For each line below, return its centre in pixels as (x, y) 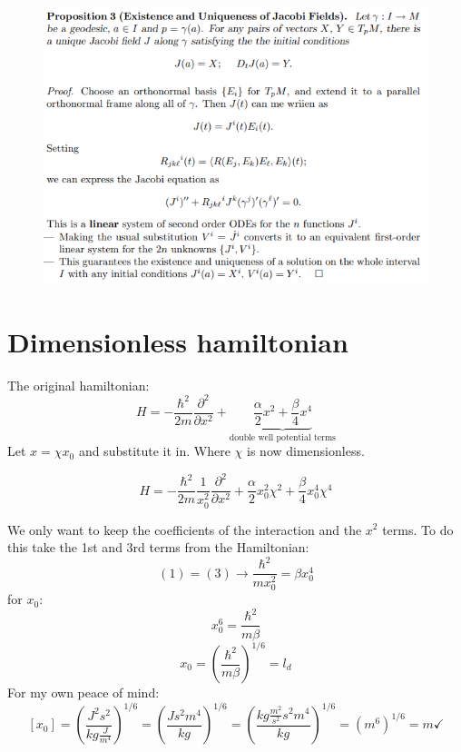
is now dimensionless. (306, 451)
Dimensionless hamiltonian (178, 341)
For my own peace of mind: (83, 693)
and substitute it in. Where (154, 451)
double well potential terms (282, 437)
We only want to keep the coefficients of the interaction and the (185, 529)
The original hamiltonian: (78, 385)
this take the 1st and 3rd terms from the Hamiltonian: (158, 547)
